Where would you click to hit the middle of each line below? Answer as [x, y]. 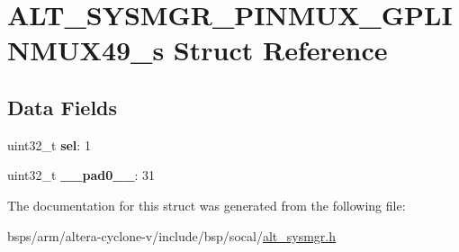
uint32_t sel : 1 [49, 144]
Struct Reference [280, 50]
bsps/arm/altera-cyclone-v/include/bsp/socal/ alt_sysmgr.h [171, 235]
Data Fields [63, 107]
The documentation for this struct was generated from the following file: [207, 205]
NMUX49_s [86, 50]
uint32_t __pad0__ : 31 [81, 175]
